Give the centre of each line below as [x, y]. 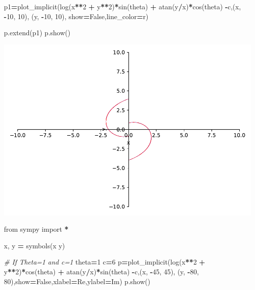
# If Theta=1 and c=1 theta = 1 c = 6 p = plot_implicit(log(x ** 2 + [105, 262]
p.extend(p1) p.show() [37, 33]
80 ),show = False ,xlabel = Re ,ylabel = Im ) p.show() [77, 281]
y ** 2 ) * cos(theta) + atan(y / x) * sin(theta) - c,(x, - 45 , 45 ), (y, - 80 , [102, 272]
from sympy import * [36, 229]
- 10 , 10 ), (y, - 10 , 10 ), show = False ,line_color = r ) [76, 16]
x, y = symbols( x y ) [35, 245]
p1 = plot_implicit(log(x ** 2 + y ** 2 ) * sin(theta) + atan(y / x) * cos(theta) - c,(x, [123, 6]
